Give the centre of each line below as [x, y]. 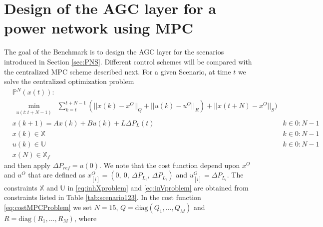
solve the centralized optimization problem [69, 81]
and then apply [27, 165]
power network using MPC [99, 28]
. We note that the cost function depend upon [170, 165]
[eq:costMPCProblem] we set [48, 207]
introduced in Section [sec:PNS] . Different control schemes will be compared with [128, 61]
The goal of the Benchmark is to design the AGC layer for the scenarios [114, 52]
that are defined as [57, 175]
